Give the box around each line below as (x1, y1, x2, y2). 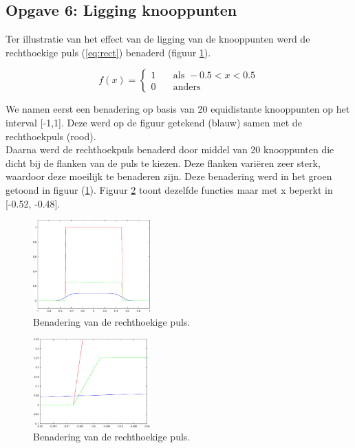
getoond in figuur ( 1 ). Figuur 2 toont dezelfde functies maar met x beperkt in (6, 182, 333, 197)
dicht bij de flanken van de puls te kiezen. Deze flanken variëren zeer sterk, (6, 155, 321, 170)
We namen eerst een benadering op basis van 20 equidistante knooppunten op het (6, 102, 350, 116)
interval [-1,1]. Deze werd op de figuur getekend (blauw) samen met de (6, 115, 302, 129)
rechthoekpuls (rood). (6, 128, 96, 143)
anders (173, 82, 201, 93)
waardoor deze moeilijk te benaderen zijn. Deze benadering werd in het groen (6, 169, 332, 183)
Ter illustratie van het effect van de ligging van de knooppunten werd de (6, 32, 310, 46)
